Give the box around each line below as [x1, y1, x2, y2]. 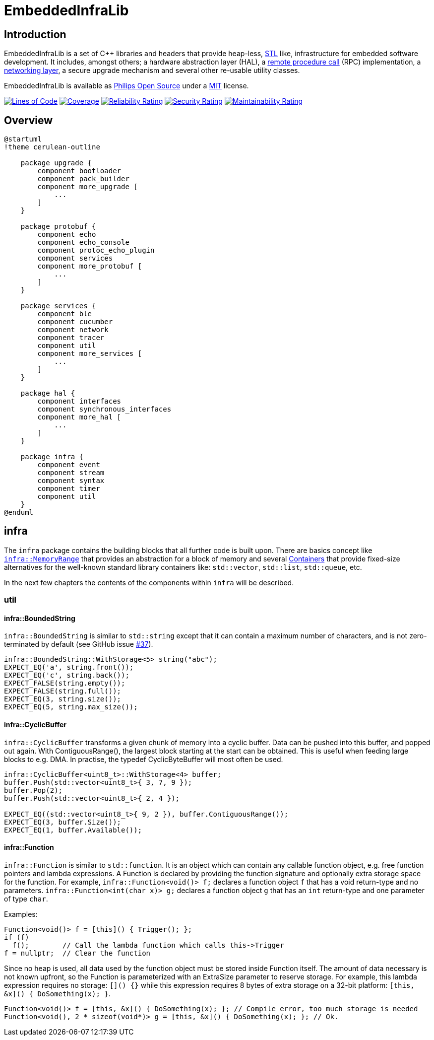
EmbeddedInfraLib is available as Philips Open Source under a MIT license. [4, 81, 249, 90]
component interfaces [37, 397, 122, 406]
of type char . [4, 894, 48, 903]
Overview [4, 114, 53, 127]
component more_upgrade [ [37, 183, 138, 191]
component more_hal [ [37, 413, 122, 421]
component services [37, 254, 113, 263]
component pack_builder [37, 175, 129, 183]
